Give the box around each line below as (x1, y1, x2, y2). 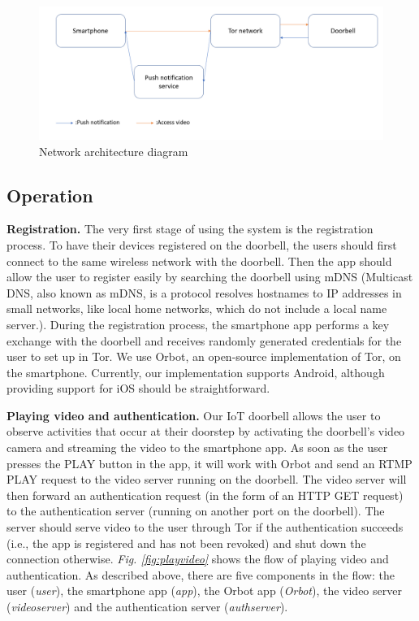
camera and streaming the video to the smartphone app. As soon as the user (6, 439, 388, 456)
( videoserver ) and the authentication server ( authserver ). (6, 598, 288, 615)
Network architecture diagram (39, 142, 188, 159)
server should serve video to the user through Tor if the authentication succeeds (6, 519, 404, 536)
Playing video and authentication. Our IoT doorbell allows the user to (6, 406, 381, 423)
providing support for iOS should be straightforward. (6, 380, 270, 397)
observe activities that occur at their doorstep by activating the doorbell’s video (6, 423, 405, 440)
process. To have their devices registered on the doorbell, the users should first (6, 236, 397, 253)
